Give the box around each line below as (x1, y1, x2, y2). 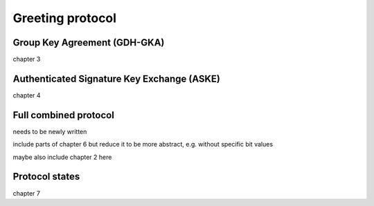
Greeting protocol (12, 10, 117, 26)
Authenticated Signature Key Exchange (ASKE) (12, 73, 221, 84)
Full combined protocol (12, 109, 114, 121)
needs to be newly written (12, 127, 87, 135)
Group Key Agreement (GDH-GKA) (12, 37, 165, 48)
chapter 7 (12, 189, 41, 197)
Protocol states (12, 171, 80, 182)
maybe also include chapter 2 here (12, 153, 112, 161)
